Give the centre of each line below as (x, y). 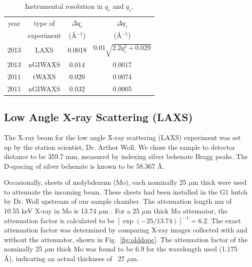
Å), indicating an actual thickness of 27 (64, 258)
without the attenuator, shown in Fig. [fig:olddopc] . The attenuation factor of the (126, 239)
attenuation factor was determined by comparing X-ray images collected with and (126, 230)
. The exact (224, 220)
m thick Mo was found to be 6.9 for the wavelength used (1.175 (143, 249)
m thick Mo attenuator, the (187, 211)
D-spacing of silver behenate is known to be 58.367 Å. (84, 166)
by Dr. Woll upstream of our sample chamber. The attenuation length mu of (118, 201)
